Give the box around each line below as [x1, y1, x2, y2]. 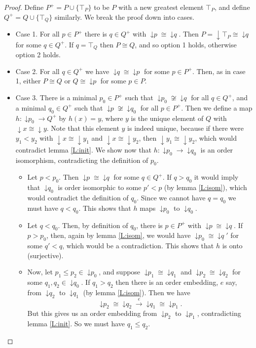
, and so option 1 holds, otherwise [135, 39, 237, 49]
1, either [15, 76, 41, 86]
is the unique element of [131, 113, 204, 123]
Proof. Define [4, 2, 44, 12]
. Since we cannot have [137, 193, 206, 203]
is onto [222, 240, 243, 251]
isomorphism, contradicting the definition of [15, 155, 148, 165]
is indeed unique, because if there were [127, 123, 244, 133]
